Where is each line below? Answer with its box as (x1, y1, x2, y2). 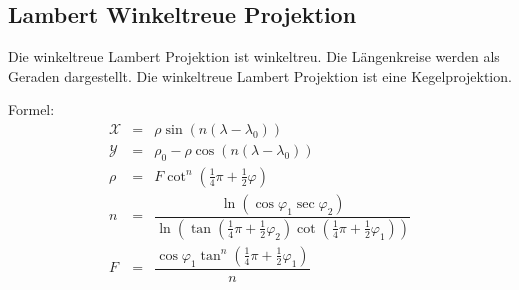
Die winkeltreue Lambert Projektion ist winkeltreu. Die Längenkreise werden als (8, 46, 500, 67)
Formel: (8, 99, 55, 120)
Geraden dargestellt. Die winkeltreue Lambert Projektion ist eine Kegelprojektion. (8, 65, 512, 86)
